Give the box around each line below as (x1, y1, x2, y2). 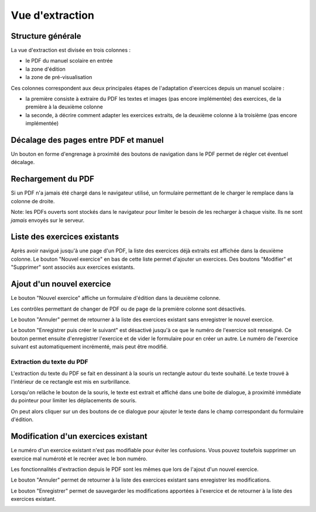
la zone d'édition (25, 65, 66, 73)
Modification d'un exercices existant (11, 431, 147, 442)
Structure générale (11, 31, 81, 41)
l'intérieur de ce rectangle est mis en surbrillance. (11, 378, 131, 385)
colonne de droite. (11, 197, 55, 204)
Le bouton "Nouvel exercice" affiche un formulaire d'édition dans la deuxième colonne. (11, 295, 221, 302)
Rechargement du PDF (11, 174, 95, 184)
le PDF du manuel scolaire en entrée (25, 57, 113, 64)
